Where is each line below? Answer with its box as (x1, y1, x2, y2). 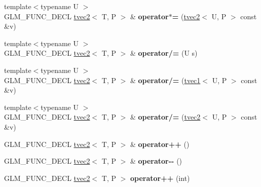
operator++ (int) (130, 172, 190, 183)
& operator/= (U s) (130, 48, 198, 58)
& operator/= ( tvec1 (130, 74, 201, 85)
